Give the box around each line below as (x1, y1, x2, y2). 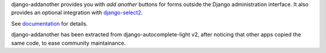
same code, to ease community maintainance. (11, 39, 126, 46)
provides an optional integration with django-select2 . (11, 9, 143, 16)
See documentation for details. (11, 20, 88, 27)
